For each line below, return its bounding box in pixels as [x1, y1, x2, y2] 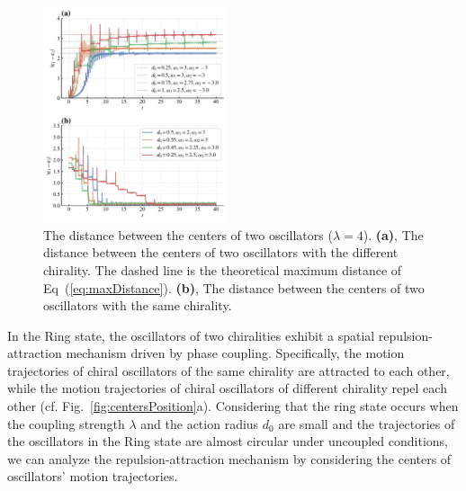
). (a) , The [363, 225, 424, 244]
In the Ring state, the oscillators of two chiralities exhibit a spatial [7, 326, 375, 344]
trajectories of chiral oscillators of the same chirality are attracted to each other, [7, 361, 450, 379]
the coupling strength [7, 414, 125, 433]
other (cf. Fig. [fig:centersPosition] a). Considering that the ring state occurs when [7, 397, 459, 415]
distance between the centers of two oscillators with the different [43, 243, 399, 262]
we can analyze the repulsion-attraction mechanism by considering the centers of [7, 449, 452, 468]
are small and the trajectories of [278, 414, 455, 433]
